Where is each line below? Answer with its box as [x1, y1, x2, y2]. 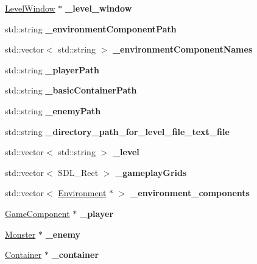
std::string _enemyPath [5, 104, 101, 117]
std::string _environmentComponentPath [5, 22, 177, 35]
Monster [5, 227, 36, 240]
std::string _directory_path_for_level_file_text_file [5, 125, 230, 137]
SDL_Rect [58, 166, 99, 178]
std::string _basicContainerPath [5, 84, 137, 97]
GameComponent [5, 207, 70, 219]
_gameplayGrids [115, 166, 187, 178]
